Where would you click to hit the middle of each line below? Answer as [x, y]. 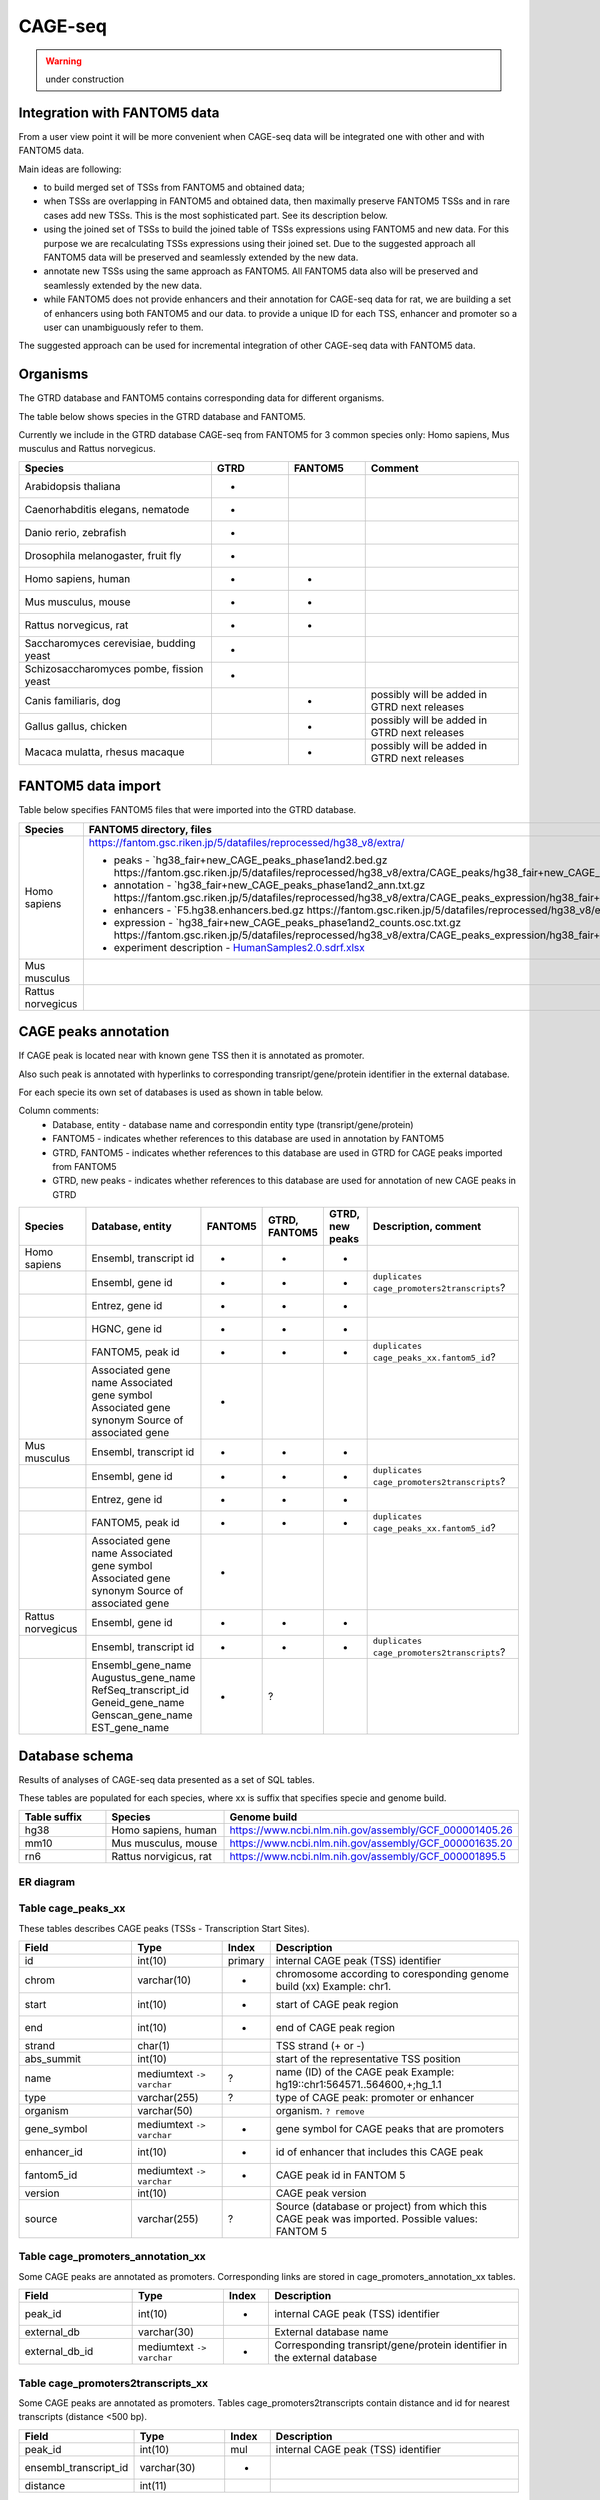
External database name [331, 2332]
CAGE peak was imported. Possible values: [377, 2219]
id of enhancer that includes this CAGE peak [379, 2152]
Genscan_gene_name [142, 1715]
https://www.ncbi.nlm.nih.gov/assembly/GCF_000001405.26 [371, 1830]
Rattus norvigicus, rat [161, 1857]
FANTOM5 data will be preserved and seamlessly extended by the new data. [201, 257]
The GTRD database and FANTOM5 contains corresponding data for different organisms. [201, 398]
